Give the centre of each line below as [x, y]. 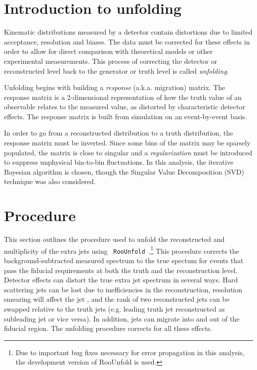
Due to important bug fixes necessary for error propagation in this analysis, [130, 352]
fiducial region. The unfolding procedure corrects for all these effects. [108, 328]
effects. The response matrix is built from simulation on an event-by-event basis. [126, 116]
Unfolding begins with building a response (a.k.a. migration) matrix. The [115, 87]
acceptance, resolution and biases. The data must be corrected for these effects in [127, 41]
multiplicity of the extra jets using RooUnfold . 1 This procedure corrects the [122, 250]
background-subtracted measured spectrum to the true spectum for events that [124, 260]
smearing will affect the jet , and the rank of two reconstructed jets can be [117, 299]
